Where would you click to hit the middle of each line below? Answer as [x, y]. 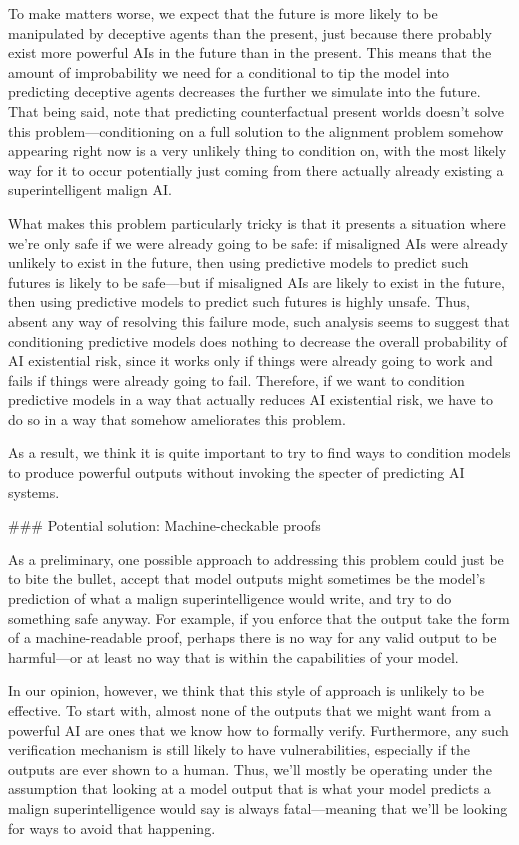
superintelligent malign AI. [90, 189]
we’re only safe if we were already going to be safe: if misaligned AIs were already [258, 242]
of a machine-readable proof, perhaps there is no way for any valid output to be [252, 637]
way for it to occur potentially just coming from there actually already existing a [256, 169]
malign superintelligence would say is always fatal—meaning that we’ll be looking [258, 807]
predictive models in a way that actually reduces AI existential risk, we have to [250, 399]
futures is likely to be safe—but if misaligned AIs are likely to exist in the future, [256, 281]
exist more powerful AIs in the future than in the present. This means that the [250, 52]
